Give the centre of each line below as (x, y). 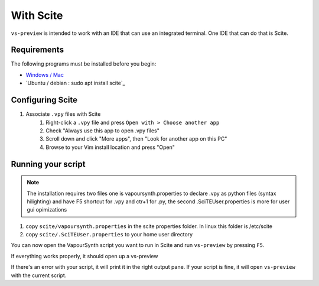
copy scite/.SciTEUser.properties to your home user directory (109, 235)
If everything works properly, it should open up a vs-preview (85, 256)
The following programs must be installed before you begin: (84, 64)
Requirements (38, 50)
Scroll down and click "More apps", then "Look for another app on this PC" (136, 139)
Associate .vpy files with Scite (63, 114)
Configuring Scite (44, 100)
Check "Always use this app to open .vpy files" (102, 131)
